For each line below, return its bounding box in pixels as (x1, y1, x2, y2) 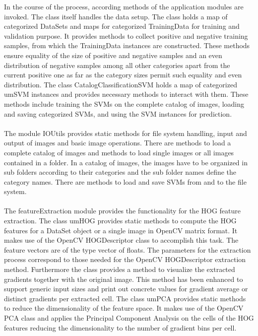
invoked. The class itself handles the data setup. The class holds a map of (4, 11, 228, 21)
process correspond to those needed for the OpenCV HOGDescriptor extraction (4, 254, 246, 265)
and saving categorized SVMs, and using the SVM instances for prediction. (4, 108, 232, 119)
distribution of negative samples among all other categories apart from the (4, 60, 230, 70)
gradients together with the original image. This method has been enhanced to (4, 273, 243, 284)
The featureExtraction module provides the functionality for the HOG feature (4, 205, 241, 216)
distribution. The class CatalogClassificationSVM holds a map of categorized (4, 79, 237, 89)
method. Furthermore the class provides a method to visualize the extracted (4, 264, 235, 274)
